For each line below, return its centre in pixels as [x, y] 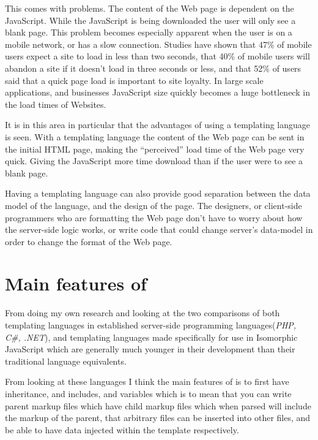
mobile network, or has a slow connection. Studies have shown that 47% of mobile [158, 44]
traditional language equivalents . [66, 361]
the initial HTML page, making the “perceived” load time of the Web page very [155, 149]
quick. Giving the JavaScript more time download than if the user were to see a [154, 161]
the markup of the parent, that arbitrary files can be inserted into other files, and [158, 418]
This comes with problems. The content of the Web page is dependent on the [150, 8]
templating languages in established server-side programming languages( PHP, [151, 325]
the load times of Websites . [56, 104]
